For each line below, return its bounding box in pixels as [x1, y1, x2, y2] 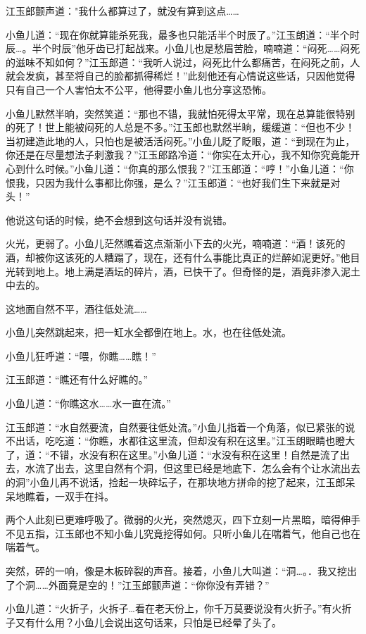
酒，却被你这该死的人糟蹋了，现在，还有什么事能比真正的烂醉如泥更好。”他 [6, 249, 351, 264]
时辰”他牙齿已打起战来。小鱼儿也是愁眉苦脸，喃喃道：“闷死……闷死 [51, 41, 360, 56]
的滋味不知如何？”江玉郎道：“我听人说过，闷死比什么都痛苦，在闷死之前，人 [6, 54, 360, 69]
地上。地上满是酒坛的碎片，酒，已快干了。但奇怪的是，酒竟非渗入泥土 [34, 263, 360, 278]
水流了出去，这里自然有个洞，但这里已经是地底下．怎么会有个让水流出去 [25, 461, 360, 475]
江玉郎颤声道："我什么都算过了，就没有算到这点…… [6, 4, 239, 18]
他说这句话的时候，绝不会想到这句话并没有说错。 [6, 212, 232, 227]
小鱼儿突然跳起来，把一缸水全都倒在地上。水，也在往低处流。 [6, 325, 291, 340]
